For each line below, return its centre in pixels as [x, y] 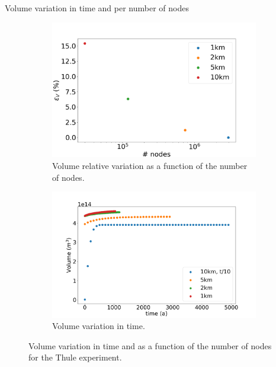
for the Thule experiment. [75, 357]
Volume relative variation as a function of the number [150, 165]
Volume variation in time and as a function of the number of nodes [150, 345]
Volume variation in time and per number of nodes [97, 8]
